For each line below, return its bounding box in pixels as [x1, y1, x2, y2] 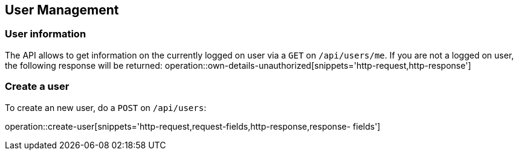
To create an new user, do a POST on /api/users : [5, 102, 207, 113]
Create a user [5, 80, 70, 93]
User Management [5, 2, 119, 17]
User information [5, 28, 86, 40]
